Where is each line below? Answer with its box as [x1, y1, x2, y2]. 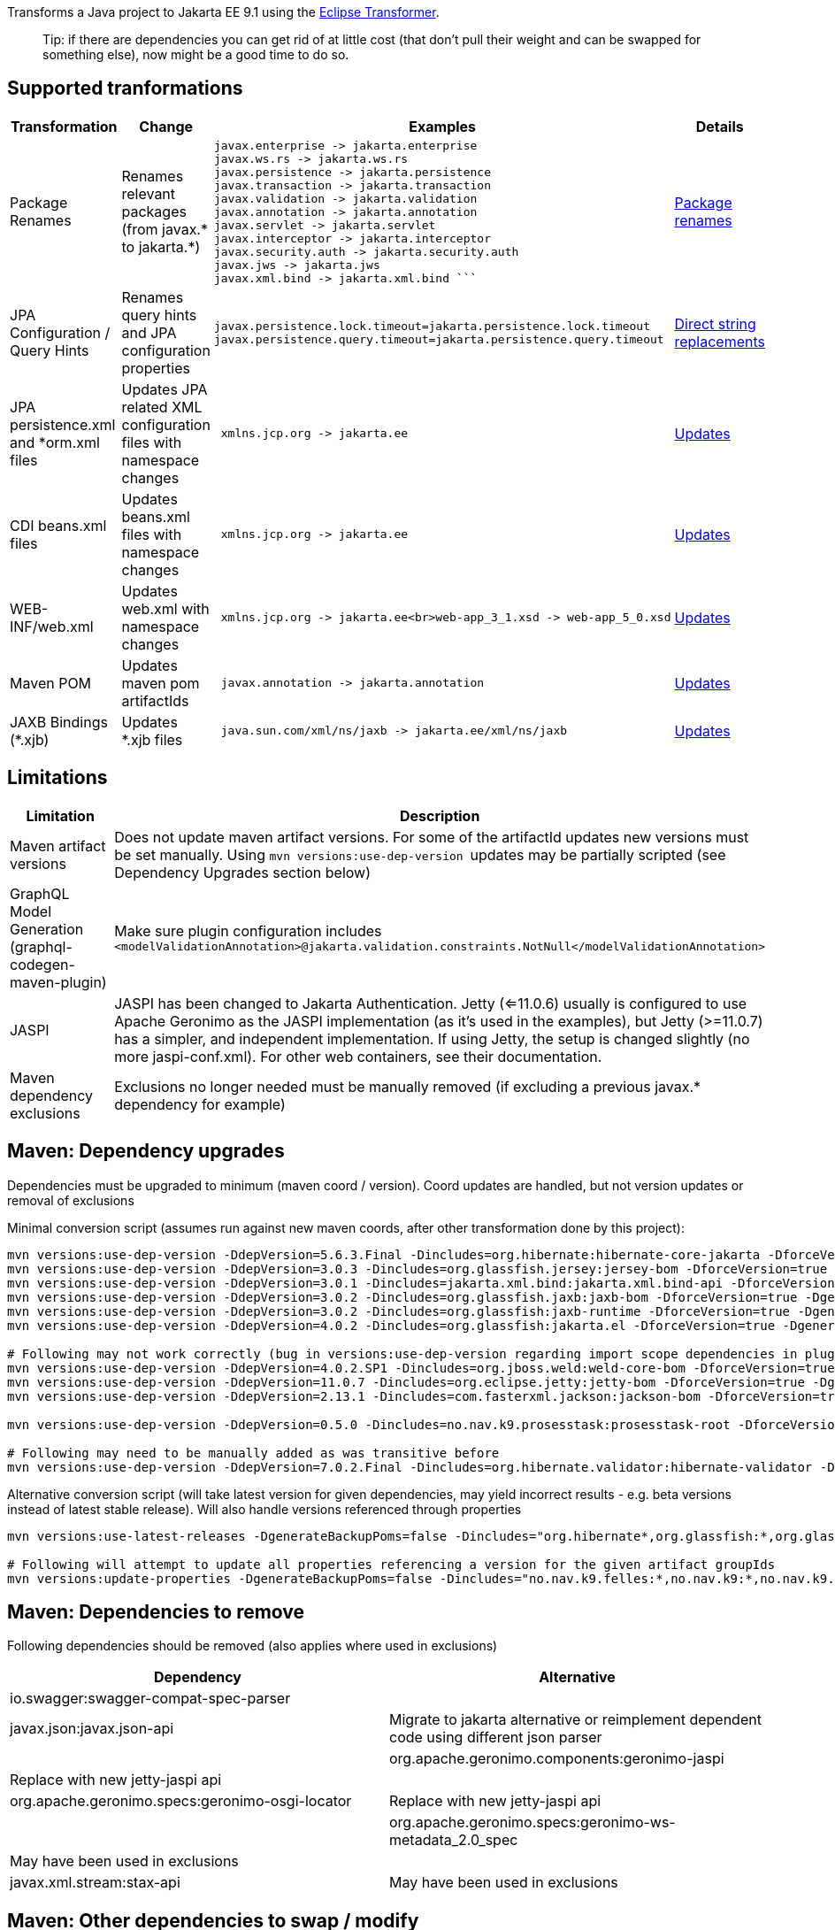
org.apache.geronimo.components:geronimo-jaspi [389, 1749, 724, 1768]
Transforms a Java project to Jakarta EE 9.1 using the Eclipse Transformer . [7, 4, 440, 19]
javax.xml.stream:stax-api [10, 1873, 180, 1892]
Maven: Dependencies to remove [7, 1600, 305, 1623]
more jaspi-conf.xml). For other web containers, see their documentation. [114, 1047, 602, 1065]
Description [399, 806, 480, 825]
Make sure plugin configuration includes [114, 922, 382, 941]
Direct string [674, 314, 756, 333]
